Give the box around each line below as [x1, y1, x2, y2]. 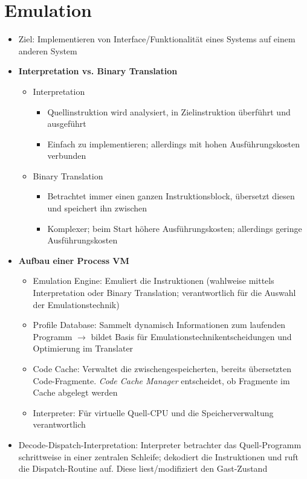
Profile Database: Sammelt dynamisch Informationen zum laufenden [33, 318, 286, 331]
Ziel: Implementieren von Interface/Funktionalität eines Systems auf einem [18, 33, 296, 45]
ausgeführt [47, 117, 86, 130]
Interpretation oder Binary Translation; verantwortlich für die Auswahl [33, 286, 296, 299]
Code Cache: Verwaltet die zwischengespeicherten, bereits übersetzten [33, 362, 291, 375]
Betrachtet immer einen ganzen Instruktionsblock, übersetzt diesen [47, 190, 295, 202]
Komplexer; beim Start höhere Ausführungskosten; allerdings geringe [47, 222, 302, 234]
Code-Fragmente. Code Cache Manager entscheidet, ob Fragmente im [33, 374, 290, 387]
